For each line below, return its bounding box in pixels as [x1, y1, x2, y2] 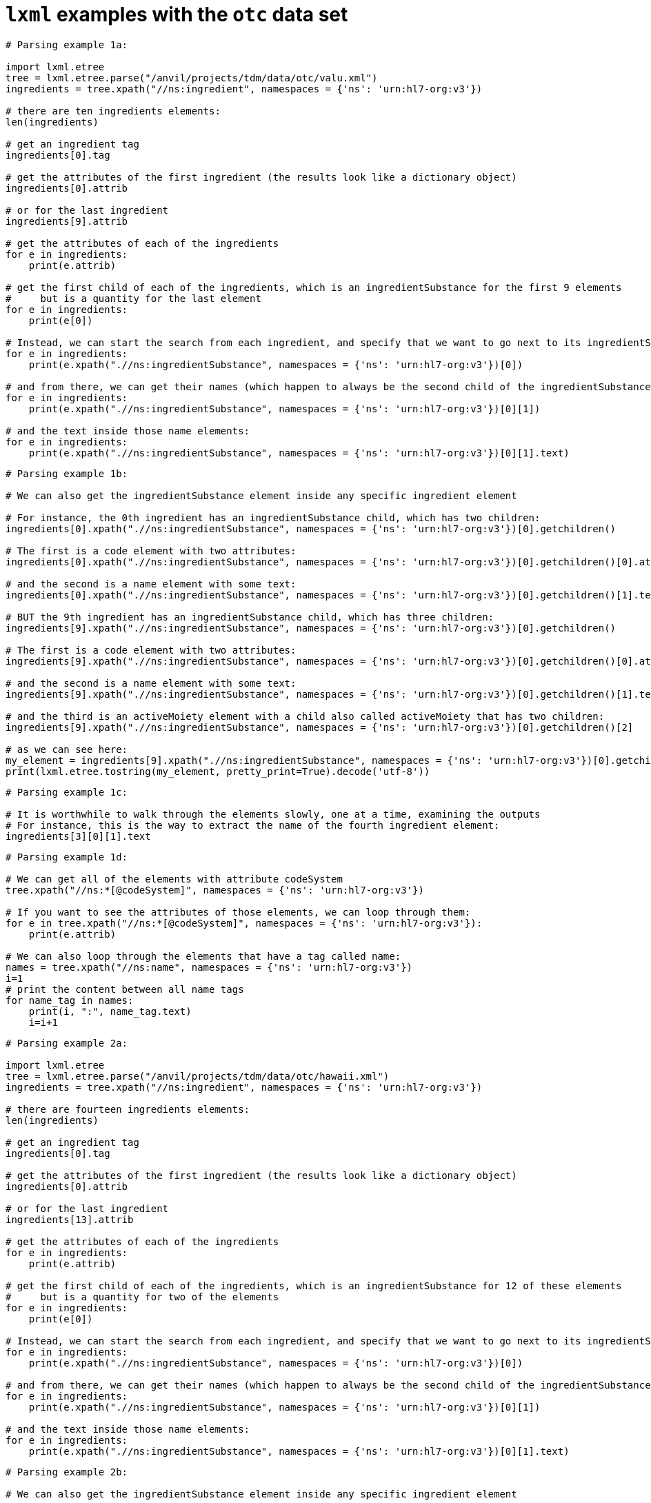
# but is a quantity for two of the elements [6, 1291, 279, 1302]
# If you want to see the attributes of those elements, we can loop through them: [6, 906, 471, 918]
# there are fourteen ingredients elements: [6, 1103, 250, 1115]
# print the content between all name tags [6, 983, 244, 995]
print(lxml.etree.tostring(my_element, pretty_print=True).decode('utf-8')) [6, 765, 430, 777]
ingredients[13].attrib [6, 1213, 134, 1225]
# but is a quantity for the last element [6, 292, 261, 304]
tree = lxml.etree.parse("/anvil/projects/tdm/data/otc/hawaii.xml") [6, 1070, 390, 1082]
